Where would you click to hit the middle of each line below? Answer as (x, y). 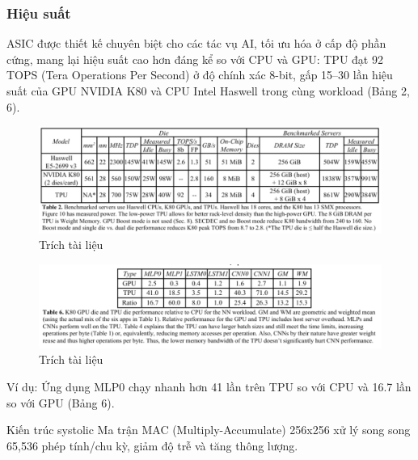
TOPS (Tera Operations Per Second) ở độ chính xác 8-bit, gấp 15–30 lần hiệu (200, 75)
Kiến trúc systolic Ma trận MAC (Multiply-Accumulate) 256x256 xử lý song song (209, 430)
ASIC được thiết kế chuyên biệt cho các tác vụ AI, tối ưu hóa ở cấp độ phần (196, 43)
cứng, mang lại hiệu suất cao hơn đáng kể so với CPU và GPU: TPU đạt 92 (195, 59)
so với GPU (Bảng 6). (61, 402)
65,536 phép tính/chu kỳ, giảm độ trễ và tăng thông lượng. (152, 445)
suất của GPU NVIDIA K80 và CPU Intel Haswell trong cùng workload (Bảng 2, (208, 91)
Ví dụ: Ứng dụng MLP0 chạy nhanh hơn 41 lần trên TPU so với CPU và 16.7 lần (209, 386)
